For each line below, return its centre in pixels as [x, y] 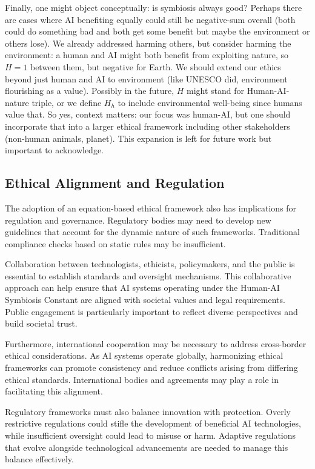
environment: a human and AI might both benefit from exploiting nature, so [147, 55]
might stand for [216, 91]
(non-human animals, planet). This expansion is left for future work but [138, 138]
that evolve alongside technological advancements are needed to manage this [147, 447]
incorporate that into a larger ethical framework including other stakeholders [148, 126]
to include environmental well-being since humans [210, 102]
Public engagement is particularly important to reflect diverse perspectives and [151, 311]
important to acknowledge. [54, 150]
